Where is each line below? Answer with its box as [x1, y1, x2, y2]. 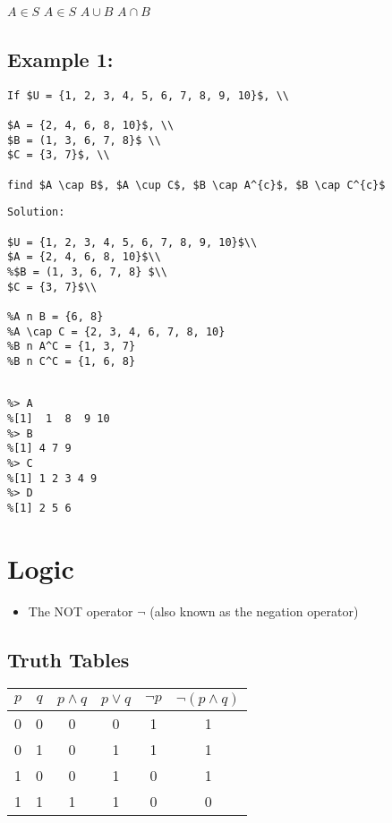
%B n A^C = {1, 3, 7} [7, 340, 136, 353]
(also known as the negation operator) [149, 601, 359, 620]
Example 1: [7, 45, 114, 72]
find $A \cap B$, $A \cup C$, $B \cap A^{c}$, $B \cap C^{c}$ [7, 178, 386, 191]
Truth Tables [7, 645, 130, 673]
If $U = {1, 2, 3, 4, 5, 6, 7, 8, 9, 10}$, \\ [7, 89, 289, 102]
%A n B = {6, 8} [7, 310, 104, 323]
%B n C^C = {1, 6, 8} [7, 354, 136, 368]
